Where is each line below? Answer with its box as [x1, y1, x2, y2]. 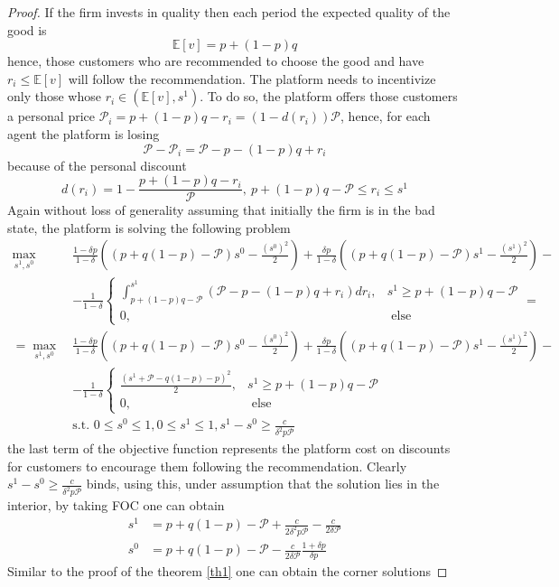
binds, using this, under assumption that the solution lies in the [86, 474, 440, 493]
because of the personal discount [7, 155, 187, 174]
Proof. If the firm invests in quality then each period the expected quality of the [7, 3, 451, 21]
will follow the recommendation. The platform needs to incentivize [68, 69, 436, 88]
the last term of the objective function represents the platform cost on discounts [7, 439, 451, 458]
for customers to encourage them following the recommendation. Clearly [7, 456, 407, 475]
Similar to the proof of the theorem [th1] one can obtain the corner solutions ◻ [7, 562, 448, 581]
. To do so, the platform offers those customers [200, 87, 458, 106]
